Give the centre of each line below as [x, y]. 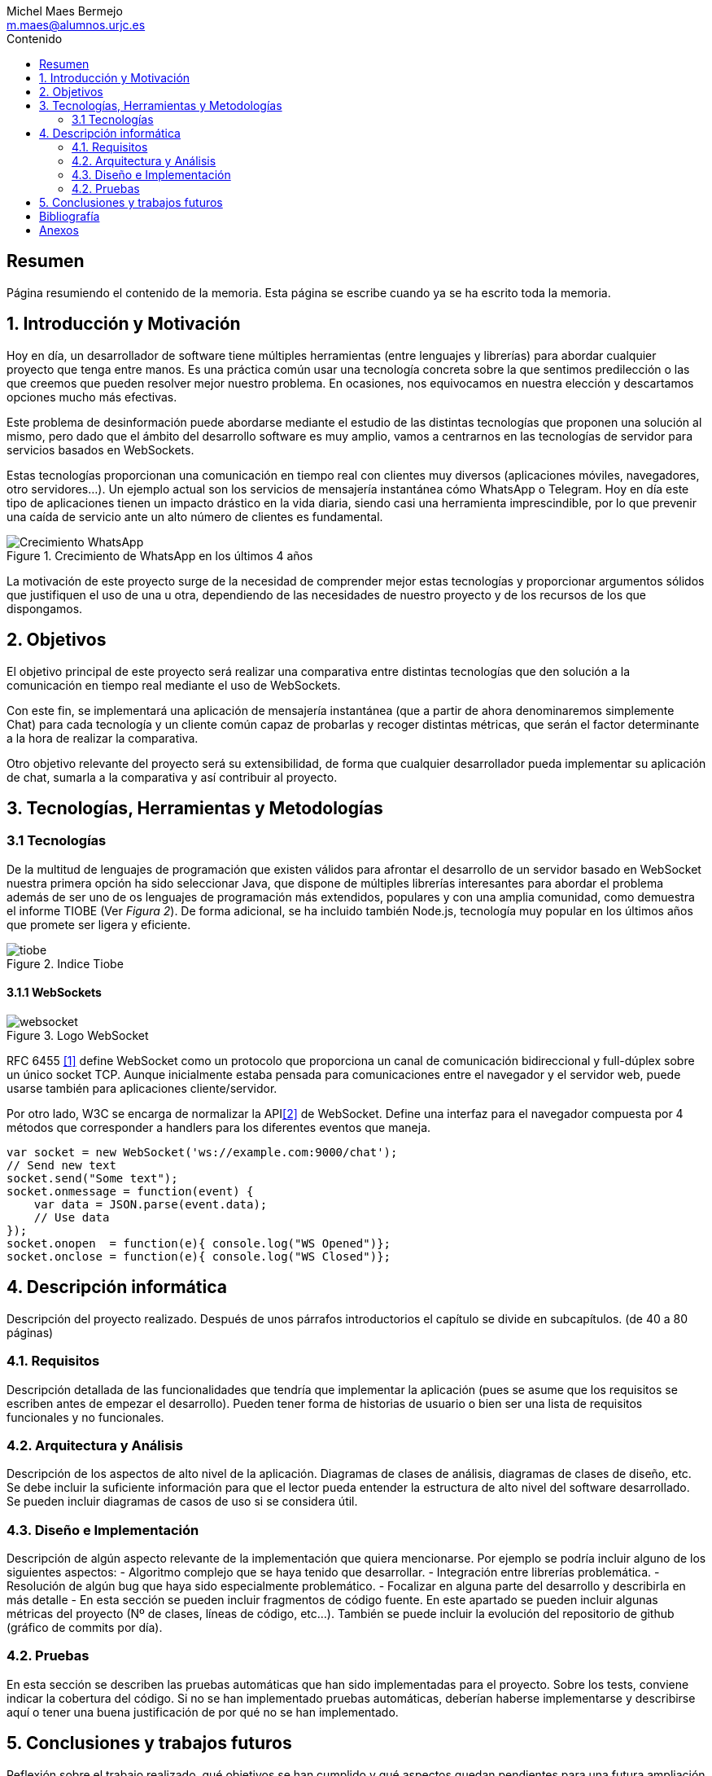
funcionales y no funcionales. [85, 1417]
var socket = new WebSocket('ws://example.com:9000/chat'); [202, 1152]
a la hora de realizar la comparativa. [103, 738]
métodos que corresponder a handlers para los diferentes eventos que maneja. [219, 1127]
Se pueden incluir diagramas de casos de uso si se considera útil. [182, 1502]
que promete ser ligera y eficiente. [99, 924]
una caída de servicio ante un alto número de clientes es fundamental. [195, 516]
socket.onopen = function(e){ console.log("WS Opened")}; [199, 1243]
